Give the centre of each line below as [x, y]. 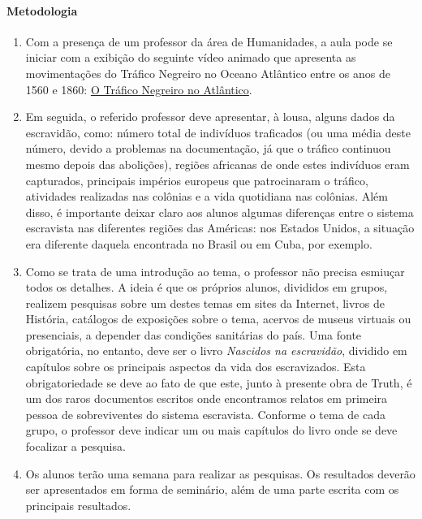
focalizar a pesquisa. [75, 446]
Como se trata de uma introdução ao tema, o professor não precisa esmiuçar [215, 271]
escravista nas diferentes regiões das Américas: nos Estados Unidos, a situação [220, 228]
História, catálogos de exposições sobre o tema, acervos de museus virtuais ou [218, 319]
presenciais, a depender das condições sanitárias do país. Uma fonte [194, 334]
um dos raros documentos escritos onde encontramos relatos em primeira [207, 398]
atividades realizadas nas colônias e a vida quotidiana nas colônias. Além [207, 196]
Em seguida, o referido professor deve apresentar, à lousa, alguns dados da [210, 117]
